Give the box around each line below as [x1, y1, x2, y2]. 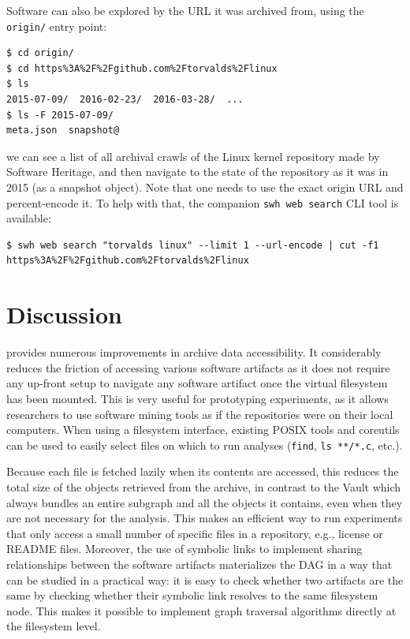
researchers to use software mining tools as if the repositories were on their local [6, 405, 393, 422]
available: [6, 210, 51, 226]
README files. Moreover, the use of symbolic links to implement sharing [6, 540, 363, 557]
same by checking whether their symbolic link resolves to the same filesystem [6, 587, 378, 603]
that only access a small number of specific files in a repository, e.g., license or [6, 525, 383, 541]
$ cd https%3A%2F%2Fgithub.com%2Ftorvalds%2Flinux [6, 62, 278, 74]
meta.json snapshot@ [6, 125, 120, 136]
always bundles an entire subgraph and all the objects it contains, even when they [6, 494, 403, 510]
